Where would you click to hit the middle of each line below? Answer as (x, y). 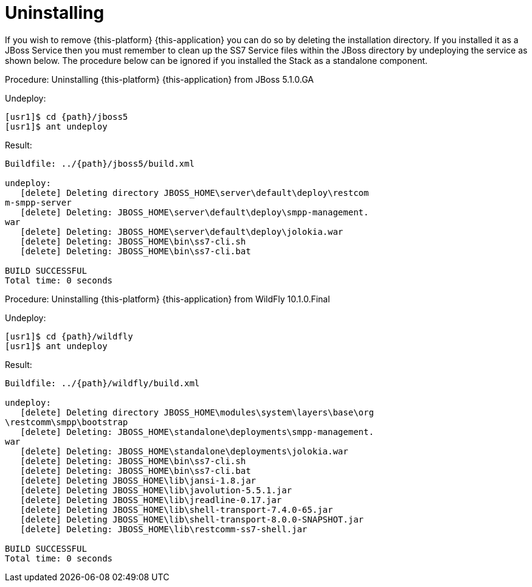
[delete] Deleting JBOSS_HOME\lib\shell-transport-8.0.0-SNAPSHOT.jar (192, 519)
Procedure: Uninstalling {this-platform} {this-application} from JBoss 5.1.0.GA (159, 79)
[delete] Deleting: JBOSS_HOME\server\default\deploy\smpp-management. (195, 212)
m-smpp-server (38, 202)
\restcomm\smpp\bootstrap (67, 422)
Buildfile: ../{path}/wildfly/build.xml (102, 383)
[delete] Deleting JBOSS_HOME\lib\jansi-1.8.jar (138, 480)
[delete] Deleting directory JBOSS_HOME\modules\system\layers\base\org (197, 412)
